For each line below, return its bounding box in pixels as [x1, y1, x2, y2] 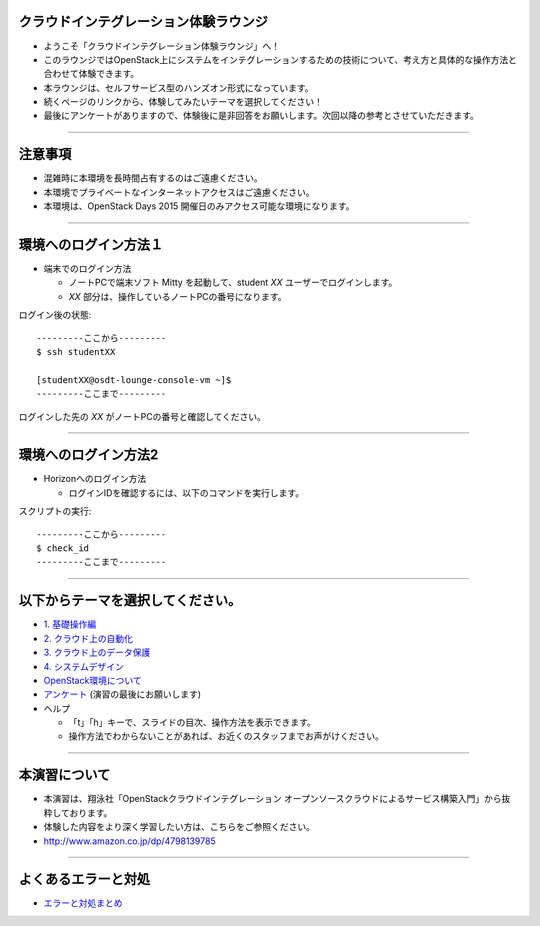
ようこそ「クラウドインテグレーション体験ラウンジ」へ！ [43, 40, 280, 52]
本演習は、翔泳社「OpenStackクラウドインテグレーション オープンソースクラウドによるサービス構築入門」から [43, 793, 502, 805]
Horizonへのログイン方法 [43, 473, 147, 485]
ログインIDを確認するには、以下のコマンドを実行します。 [68, 486, 305, 499]
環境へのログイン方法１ [18, 236, 164, 253]
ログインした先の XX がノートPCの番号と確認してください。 [18, 410, 267, 422]
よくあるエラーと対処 [18, 871, 150, 888]
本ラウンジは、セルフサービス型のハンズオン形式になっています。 [43, 81, 314, 94]
